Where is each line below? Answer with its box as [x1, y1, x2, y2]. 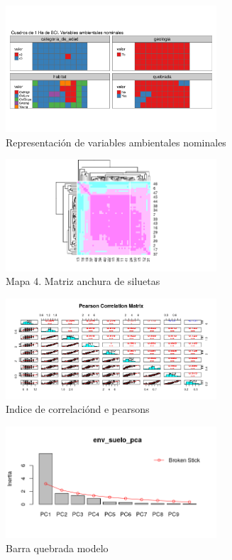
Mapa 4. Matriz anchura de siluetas [6, 274, 160, 289]
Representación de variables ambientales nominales [6, 134, 226, 149]
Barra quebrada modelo [6, 540, 109, 555]
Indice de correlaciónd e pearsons [6, 402, 150, 416]
